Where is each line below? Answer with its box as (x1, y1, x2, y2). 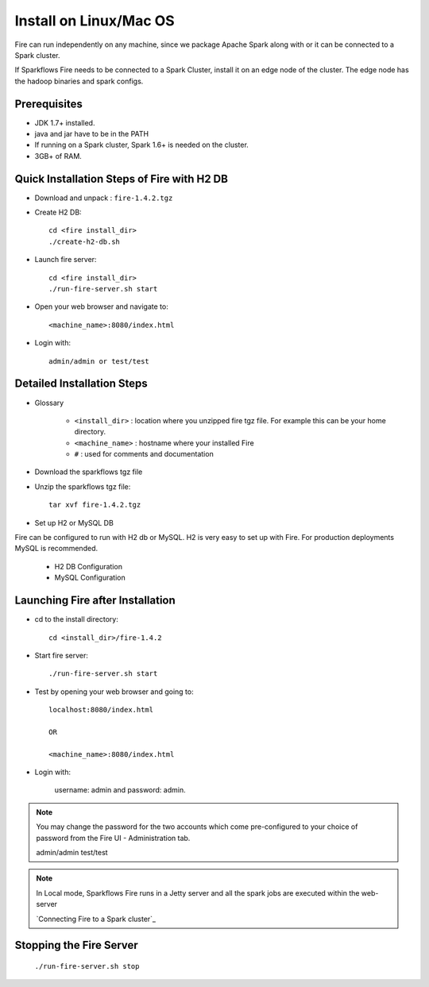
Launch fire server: (34, 255, 97, 264)
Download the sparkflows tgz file (34, 467, 143, 476)
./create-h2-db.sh (48, 237, 121, 246)
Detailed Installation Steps (14, 377, 149, 391)
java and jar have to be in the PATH (34, 129, 149, 139)
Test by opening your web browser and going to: (34, 687, 194, 696)
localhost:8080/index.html (48, 705, 154, 715)
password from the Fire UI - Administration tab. (36, 833, 191, 842)
